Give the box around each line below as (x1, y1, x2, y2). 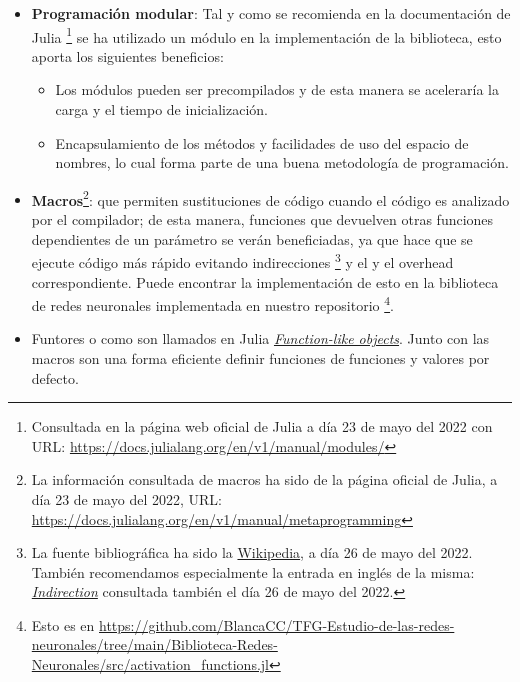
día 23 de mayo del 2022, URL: (31, 488, 222, 509)
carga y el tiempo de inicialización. (55, 99, 268, 120)
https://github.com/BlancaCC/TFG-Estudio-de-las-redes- (99, 614, 455, 635)
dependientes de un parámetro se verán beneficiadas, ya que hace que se (31, 228, 473, 249)
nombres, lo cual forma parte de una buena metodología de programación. (55, 152, 509, 173)
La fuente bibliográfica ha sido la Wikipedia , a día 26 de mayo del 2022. (31, 542, 473, 563)
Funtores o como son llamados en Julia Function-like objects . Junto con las (31, 328, 490, 349)
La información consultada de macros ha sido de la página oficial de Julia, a (31, 469, 498, 490)
